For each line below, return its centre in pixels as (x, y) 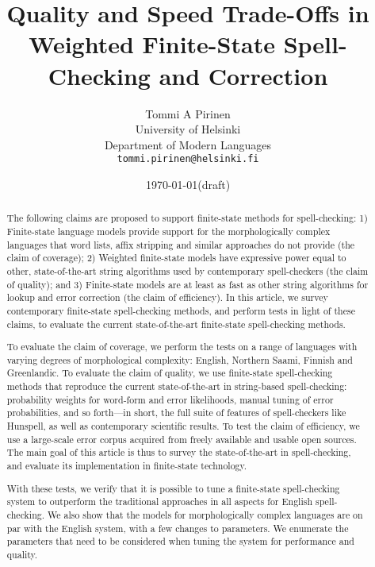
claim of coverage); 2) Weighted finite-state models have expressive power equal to (176, 258)
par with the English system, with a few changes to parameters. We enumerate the (178, 528)
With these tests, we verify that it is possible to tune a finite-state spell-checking (173, 488)
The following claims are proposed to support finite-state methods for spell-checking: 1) (187, 218)
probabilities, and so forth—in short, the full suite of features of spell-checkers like (176, 413)
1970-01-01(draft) (188, 184)
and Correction (243, 75)
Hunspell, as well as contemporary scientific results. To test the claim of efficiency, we (183, 426)
